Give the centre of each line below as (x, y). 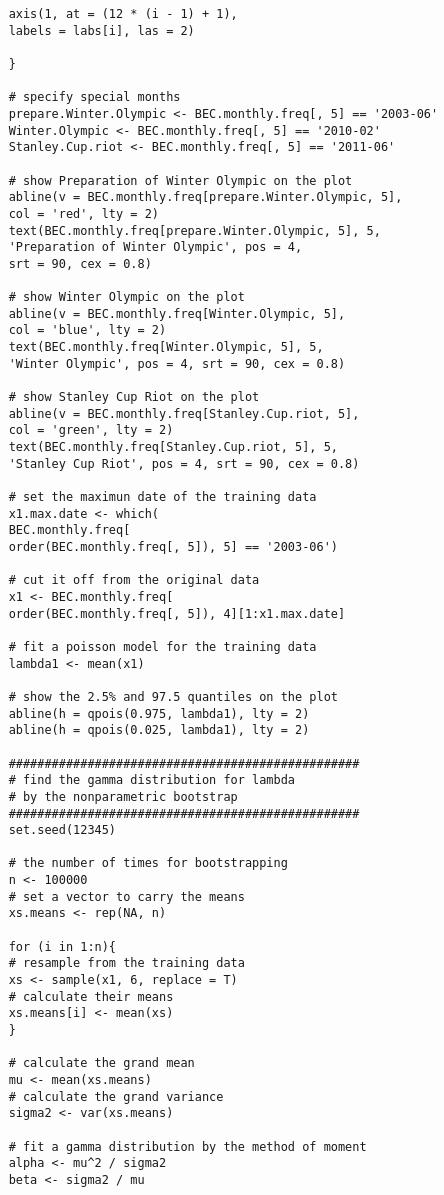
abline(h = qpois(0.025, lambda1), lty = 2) (159, 730)
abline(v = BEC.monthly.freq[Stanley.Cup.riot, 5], (184, 413)
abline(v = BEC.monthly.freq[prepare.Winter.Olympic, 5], (205, 197)
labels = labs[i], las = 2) (101, 30)
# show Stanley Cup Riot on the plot (134, 397)
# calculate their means (91, 996)
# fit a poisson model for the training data (162, 646)
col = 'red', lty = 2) (83, 213)
